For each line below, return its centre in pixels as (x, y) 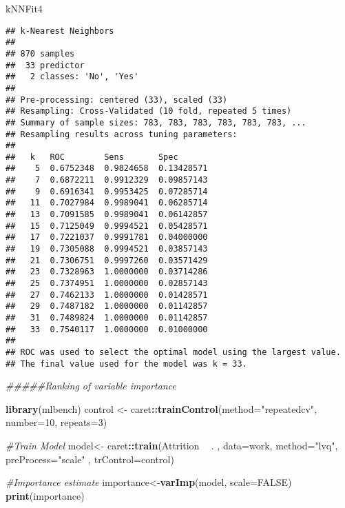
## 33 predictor (45, 65)
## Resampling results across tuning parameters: (122, 134)
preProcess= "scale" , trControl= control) (90, 459)
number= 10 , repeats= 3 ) (56, 422)
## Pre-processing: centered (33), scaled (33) (117, 100)
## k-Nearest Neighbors (60, 31)
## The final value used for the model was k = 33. (126, 364)
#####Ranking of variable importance (91, 386)
